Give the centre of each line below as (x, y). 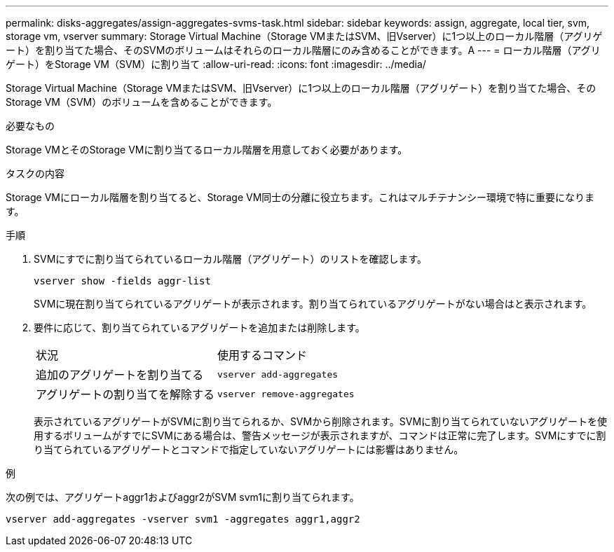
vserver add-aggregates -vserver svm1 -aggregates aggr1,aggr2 (183, 519)
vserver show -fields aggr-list (122, 281)
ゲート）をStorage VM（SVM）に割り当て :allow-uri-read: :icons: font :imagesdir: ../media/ (216, 64)
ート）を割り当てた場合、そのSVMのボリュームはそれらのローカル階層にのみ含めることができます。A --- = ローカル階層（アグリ (303, 50)
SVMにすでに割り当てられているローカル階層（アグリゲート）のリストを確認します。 (231, 259)
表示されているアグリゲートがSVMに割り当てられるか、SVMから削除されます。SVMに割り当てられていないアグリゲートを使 (320, 421)
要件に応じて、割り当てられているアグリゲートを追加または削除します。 (199, 327)
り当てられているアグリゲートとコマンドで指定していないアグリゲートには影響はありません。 (249, 449)
